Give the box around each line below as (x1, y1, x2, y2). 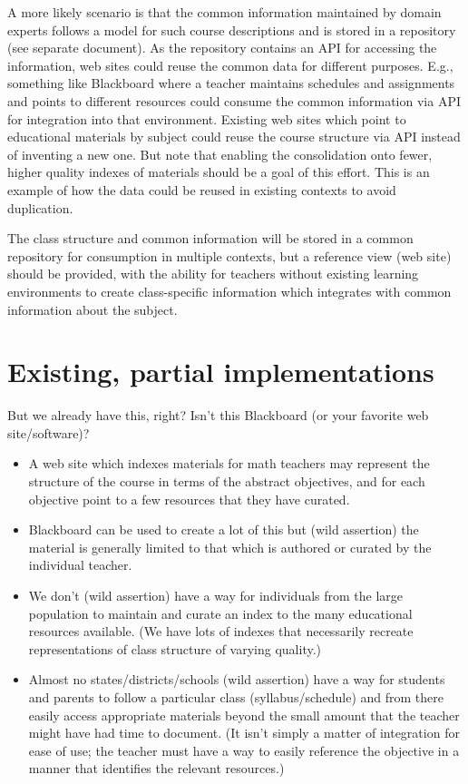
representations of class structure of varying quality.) (28, 639, 322, 658)
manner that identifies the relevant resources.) (28, 759, 285, 778)
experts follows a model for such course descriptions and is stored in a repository (7, 20, 456, 39)
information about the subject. (7, 299, 178, 318)
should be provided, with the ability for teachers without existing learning (7, 264, 419, 283)
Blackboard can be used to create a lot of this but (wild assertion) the (28, 520, 419, 539)
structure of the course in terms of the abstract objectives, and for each (28, 472, 425, 490)
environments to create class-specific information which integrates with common (7, 281, 452, 300)
